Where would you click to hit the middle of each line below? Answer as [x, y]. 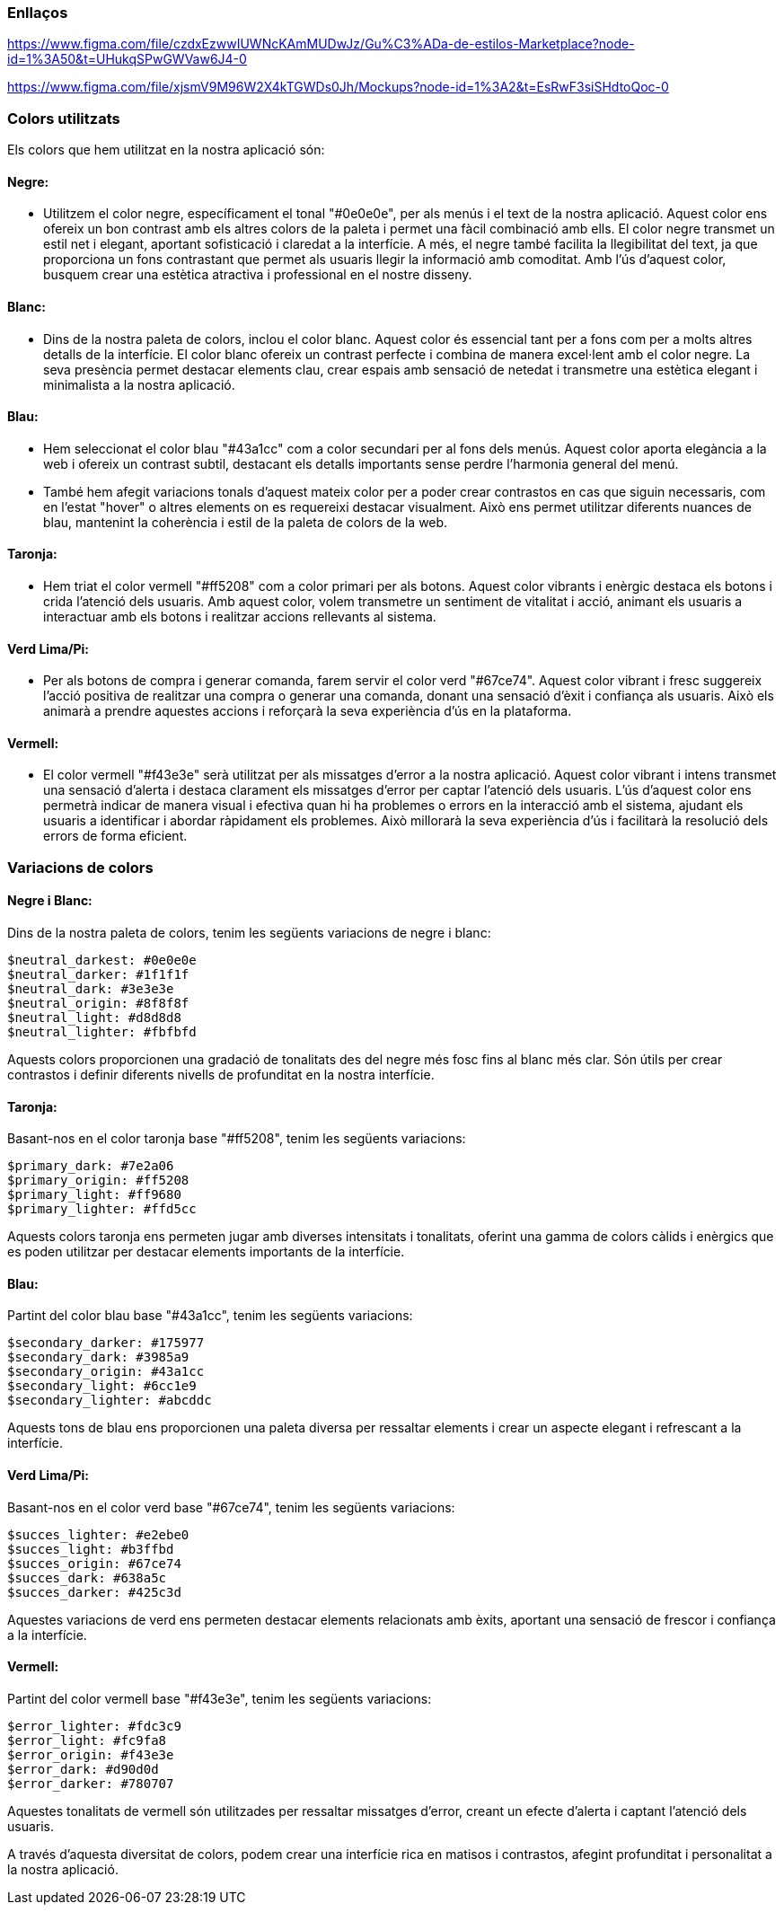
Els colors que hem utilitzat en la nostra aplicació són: [166, 150]
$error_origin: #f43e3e [91, 1754]
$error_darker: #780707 [91, 1783]
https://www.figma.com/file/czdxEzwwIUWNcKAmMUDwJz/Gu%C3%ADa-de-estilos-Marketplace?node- [321, 44]
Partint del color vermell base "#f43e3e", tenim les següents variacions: [220, 1698]
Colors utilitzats [64, 118]
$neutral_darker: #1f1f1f [98, 975]
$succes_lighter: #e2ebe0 [98, 1534]
